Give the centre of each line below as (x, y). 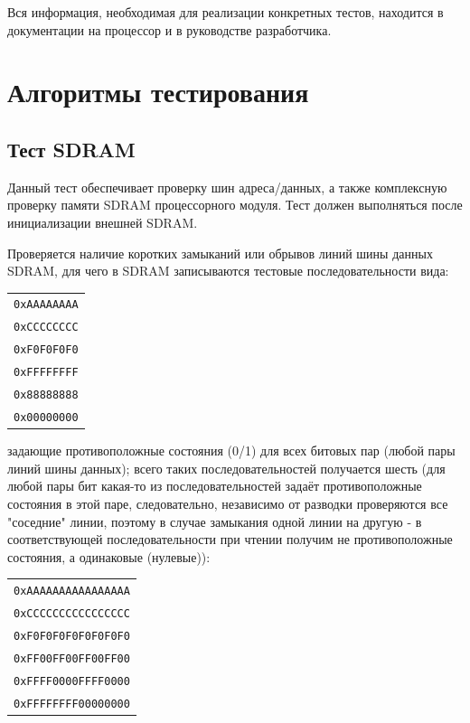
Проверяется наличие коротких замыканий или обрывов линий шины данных (220, 253)
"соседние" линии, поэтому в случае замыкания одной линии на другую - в (215, 521)
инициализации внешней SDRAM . (103, 222)
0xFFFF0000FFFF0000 (72, 681)
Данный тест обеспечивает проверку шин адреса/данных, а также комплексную (227, 187)
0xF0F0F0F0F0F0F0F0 (72, 636)
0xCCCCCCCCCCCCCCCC (72, 613)
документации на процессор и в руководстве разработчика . (169, 29)
